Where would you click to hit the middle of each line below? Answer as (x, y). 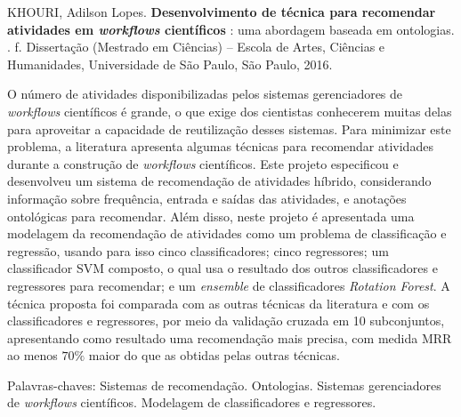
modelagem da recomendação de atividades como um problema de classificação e (227, 233)
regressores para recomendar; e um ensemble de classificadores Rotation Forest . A (229, 285)
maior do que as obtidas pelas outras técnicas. (214, 355)
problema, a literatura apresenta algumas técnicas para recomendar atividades (220, 146)
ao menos (32, 355)
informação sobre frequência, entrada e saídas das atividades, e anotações (207, 198)
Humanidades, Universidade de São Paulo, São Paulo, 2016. (170, 64)
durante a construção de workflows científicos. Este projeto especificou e (203, 163)
